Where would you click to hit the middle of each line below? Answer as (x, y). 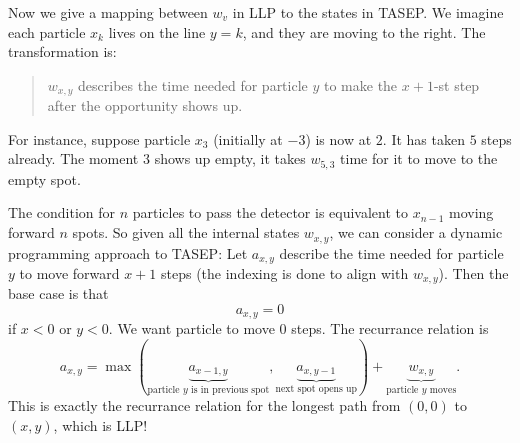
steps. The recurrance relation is (390, 328)
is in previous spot (230, 390)
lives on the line (157, 31)
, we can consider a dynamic (416, 232)
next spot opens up (316, 389)
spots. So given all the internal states (186, 232)
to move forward (69, 272)
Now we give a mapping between (108, 12)
